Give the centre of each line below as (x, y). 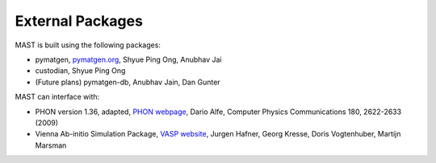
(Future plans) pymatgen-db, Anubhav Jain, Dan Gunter (128, 82)
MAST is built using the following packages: (88, 45)
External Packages (79, 21)
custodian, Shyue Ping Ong (80, 71)
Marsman (51, 145)
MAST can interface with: (57, 97)
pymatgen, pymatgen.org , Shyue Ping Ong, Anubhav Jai (128, 59)
